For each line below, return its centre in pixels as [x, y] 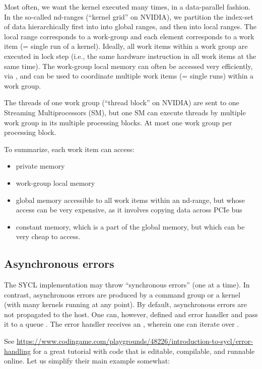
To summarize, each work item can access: [69, 149]
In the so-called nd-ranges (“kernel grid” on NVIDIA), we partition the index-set [129, 16]
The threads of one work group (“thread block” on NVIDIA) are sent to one [122, 102]
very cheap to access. [48, 236]
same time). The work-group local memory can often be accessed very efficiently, [128, 66]
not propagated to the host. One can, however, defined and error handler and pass [131, 314]
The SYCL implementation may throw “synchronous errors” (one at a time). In [127, 285]
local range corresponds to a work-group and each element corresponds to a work [129, 36]
